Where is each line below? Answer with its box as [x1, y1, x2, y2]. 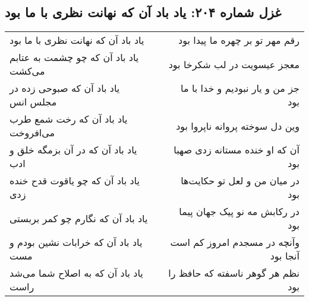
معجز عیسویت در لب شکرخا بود [168, 57, 299, 71]
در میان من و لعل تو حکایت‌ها [181, 174, 299, 188]
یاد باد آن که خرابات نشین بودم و [10, 235, 143, 249]
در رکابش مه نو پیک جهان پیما [179, 204, 299, 219]
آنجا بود [270, 249, 299, 263]
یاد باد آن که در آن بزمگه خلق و [10, 143, 137, 157]
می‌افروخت [10, 126, 55, 140]
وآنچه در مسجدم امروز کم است [170, 235, 299, 249]
